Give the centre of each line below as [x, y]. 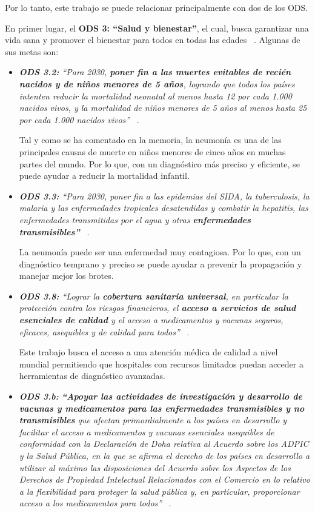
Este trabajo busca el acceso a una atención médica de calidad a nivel [148, 352]
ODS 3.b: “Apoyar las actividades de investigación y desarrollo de [161, 396]
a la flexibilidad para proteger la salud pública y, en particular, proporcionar [159, 491]
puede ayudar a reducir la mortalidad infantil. [104, 176]
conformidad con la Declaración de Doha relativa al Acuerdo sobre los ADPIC [164, 444]
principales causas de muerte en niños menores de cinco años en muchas [152, 151]
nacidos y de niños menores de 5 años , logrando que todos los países [157, 83]
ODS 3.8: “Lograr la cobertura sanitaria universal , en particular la [154, 296]
